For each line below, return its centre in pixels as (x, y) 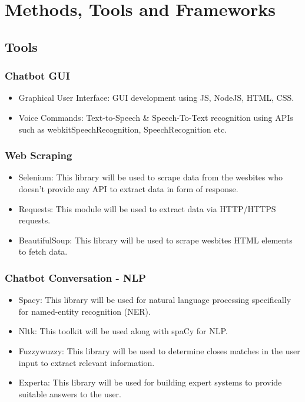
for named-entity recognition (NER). (84, 311)
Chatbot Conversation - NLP (75, 277)
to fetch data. (43, 251)
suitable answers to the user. (70, 393)
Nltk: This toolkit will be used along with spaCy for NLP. (123, 331)
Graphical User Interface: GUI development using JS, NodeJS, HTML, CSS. (156, 98)
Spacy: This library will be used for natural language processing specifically (155, 300)
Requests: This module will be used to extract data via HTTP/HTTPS (147, 208)
